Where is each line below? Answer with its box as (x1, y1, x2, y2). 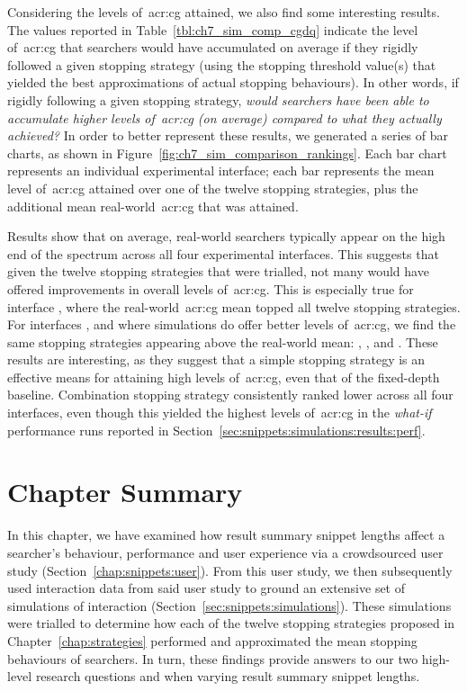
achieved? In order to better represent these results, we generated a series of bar (7, 126, 448, 145)
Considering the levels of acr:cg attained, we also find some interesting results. (7, 3, 440, 21)
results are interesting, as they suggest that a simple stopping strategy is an (7, 350, 426, 369)
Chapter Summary (7, 473, 243, 510)
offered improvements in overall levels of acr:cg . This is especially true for (7, 279, 414, 298)
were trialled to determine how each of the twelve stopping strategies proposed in (7, 614, 455, 633)
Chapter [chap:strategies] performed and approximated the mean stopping (7, 631, 418, 650)
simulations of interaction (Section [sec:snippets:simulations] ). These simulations (7, 596, 452, 615)
